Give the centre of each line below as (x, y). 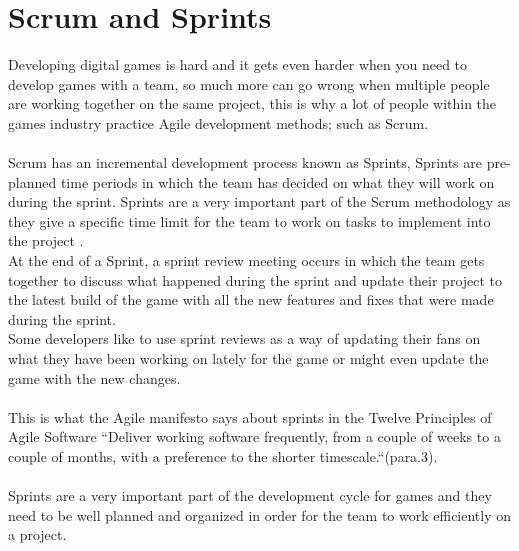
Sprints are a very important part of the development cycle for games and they (250, 495)
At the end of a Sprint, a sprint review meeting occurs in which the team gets (246, 260)
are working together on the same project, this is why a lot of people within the (252, 103)
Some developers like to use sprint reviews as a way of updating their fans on (244, 338)
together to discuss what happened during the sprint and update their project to (255, 279)
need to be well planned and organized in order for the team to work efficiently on (260, 514)
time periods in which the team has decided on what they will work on (277, 181)
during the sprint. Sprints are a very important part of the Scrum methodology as (259, 201)
